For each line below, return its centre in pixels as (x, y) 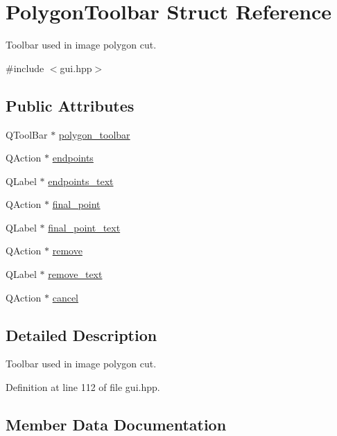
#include (25, 68)
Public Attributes (70, 105)
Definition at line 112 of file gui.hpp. (83, 387)
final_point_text (84, 227)
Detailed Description (81, 334)
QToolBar (27, 134)
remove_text (75, 274)
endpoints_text (81, 181)
